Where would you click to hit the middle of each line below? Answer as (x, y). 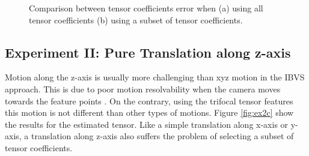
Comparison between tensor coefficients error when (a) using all (146, 8)
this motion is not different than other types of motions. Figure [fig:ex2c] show (149, 112)
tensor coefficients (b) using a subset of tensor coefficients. (136, 19)
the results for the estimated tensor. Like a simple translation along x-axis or (147, 124)
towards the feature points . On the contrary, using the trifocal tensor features (149, 100)
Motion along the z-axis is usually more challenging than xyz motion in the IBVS (155, 77)
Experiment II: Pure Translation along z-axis (148, 52)
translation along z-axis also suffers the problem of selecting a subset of (163, 136)
